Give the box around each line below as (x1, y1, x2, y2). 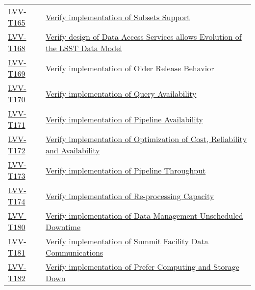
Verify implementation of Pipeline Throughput (46, 164, 206, 176)
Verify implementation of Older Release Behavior (46, 62, 214, 74)
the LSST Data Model (46, 42, 122, 54)
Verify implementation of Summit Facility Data (46, 235, 208, 247)
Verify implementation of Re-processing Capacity (46, 190, 214, 202)
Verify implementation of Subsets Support (46, 11, 190, 23)
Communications (46, 247, 103, 258)
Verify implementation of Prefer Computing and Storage (46, 261, 239, 272)
